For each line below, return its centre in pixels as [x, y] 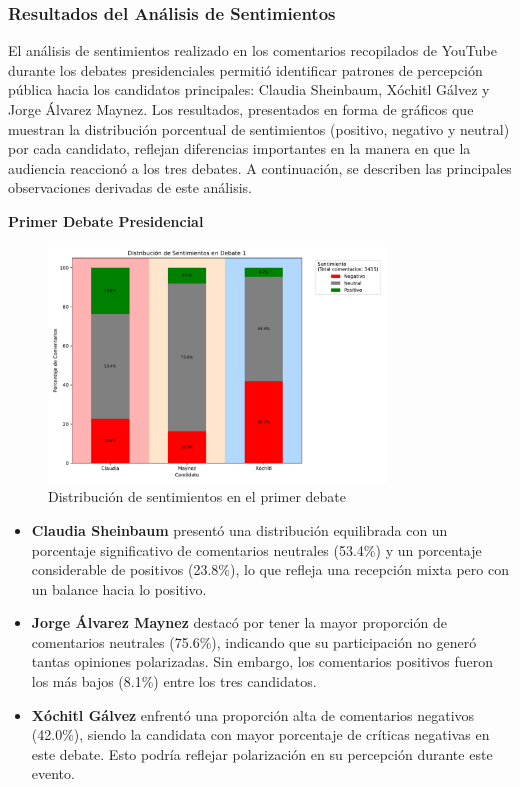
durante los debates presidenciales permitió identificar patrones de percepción [245, 69]
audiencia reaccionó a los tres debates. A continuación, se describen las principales [260, 167]
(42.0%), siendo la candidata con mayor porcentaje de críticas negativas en [260, 734]
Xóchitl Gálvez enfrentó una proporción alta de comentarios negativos [253, 714]
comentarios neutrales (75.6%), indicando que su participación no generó [254, 641]
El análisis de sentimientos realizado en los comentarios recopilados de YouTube [252, 50]
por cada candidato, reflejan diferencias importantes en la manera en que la [239, 148]
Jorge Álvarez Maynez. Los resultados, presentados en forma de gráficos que [241, 109]
